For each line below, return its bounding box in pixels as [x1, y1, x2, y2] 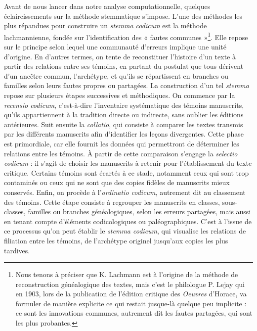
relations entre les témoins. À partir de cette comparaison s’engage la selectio [4, 148, 238, 158]
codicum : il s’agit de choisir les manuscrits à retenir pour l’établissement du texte [4, 158, 252, 168]
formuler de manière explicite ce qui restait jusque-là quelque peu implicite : [15, 298, 247, 308]
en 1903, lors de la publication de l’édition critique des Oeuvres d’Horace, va [15, 288, 247, 299]
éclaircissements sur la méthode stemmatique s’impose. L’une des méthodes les [4, 10, 243, 21]
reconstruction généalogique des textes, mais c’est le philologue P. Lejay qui [15, 279, 245, 289]
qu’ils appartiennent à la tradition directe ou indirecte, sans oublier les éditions [4, 109, 244, 120]
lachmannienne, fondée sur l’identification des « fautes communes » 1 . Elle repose [4, 30, 248, 42]
